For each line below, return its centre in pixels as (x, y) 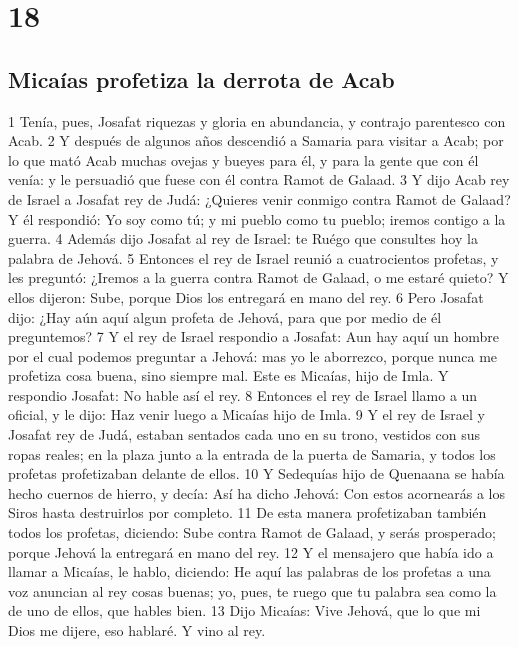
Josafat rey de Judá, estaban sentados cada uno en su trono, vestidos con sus (244, 434)
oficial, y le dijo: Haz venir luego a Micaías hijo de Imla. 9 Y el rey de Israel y (247, 414)
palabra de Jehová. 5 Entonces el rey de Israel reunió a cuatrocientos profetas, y (253, 257)
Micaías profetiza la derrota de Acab (201, 78)
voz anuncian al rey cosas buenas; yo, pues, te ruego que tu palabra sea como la (252, 590)
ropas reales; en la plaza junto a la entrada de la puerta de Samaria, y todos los (252, 453)
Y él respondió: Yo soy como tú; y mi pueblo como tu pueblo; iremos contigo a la (257, 218)
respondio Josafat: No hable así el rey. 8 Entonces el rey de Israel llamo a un (243, 394)
